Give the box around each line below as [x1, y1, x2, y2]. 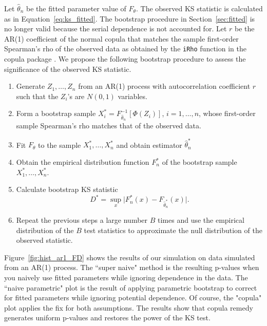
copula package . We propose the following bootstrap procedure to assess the [4, 53, 246, 64]
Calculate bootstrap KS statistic [16, 184, 118, 195]
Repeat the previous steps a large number [16, 215, 148, 225]
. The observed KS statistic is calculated [136, 3, 263, 13]
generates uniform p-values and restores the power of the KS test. [4, 312, 211, 323]
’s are [67, 90, 85, 101]
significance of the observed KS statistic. [4, 63, 131, 74]
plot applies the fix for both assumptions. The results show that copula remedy [4, 302, 253, 313]
